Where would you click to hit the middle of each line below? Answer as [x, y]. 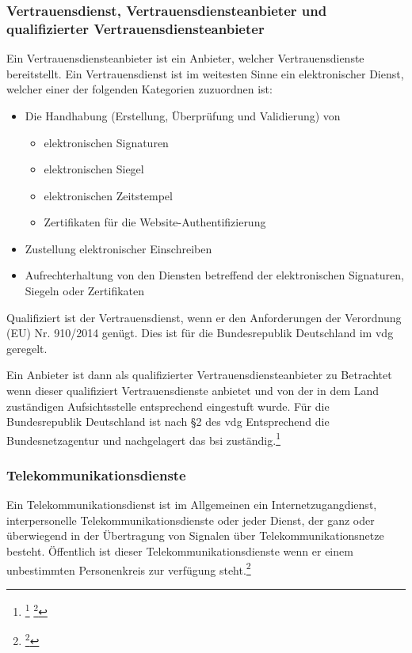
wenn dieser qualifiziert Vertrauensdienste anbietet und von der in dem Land [193, 391]
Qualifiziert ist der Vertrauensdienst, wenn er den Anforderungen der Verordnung [204, 317]
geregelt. [27, 348]
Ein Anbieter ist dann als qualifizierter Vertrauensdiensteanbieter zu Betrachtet [199, 375]
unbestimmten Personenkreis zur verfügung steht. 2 [129, 568]
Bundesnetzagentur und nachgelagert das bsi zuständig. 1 [143, 438]
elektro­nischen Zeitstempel [108, 195]
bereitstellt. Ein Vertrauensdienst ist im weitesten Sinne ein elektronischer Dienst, [205, 73]
